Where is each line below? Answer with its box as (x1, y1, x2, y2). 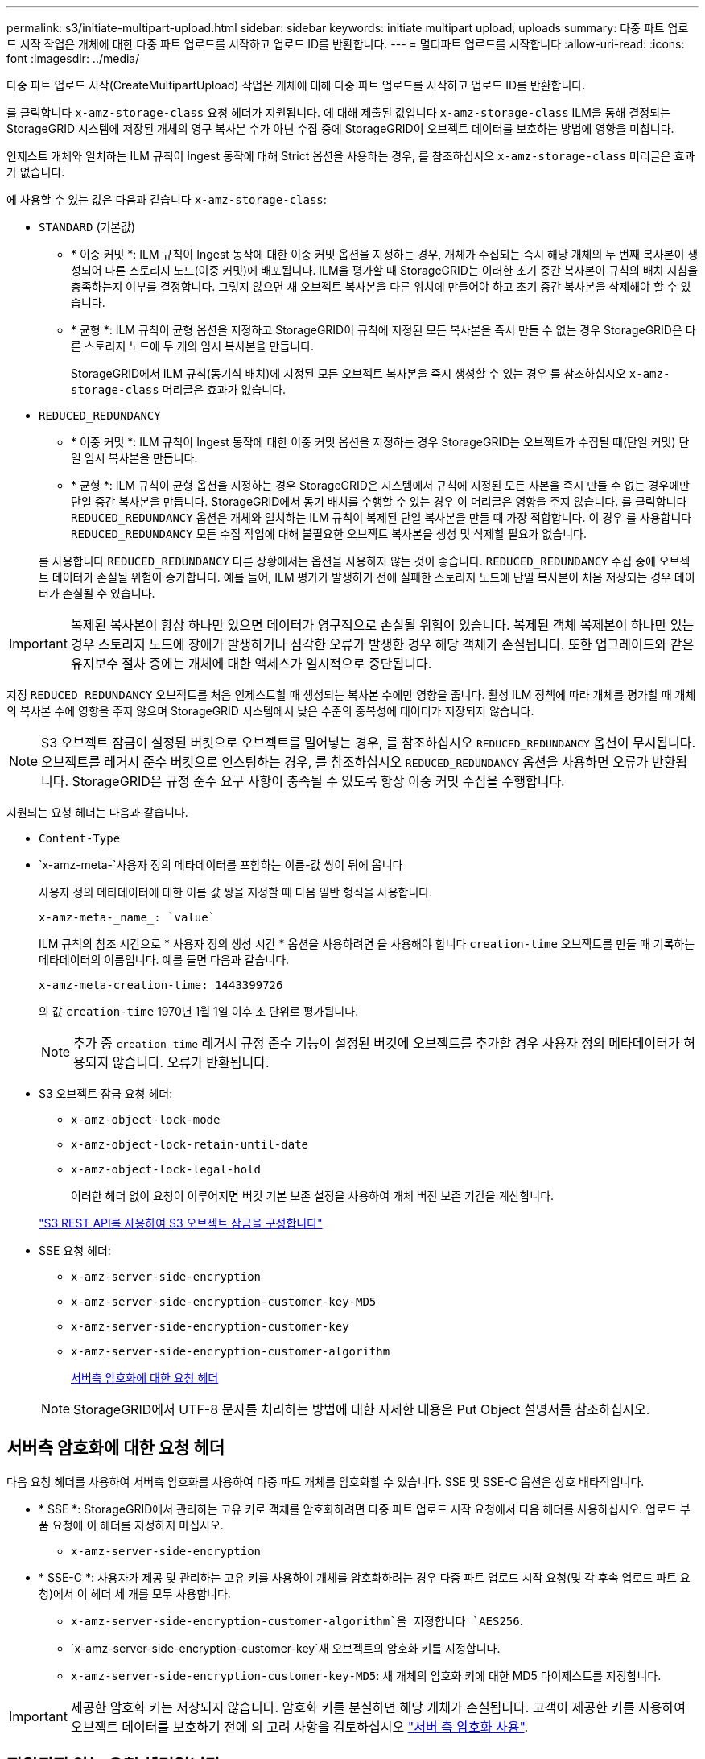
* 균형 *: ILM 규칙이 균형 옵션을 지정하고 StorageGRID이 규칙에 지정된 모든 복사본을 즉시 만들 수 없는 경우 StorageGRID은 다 (71, 323, 696, 337)
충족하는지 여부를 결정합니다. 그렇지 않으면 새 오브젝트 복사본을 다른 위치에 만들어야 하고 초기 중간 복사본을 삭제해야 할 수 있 (71, 279, 691, 293)
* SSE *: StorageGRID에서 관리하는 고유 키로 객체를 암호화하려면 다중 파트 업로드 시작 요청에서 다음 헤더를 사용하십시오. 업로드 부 (39, 1501, 691, 1516)
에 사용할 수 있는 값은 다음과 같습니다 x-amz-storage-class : (6, 192, 327, 206)
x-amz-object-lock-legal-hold (71, 1163, 262, 1176)
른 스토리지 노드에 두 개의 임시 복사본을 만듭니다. (71, 339, 315, 353)
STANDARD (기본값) (39, 220, 136, 234)
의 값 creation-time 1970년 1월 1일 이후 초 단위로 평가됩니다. (39, 1004, 359, 1018)
